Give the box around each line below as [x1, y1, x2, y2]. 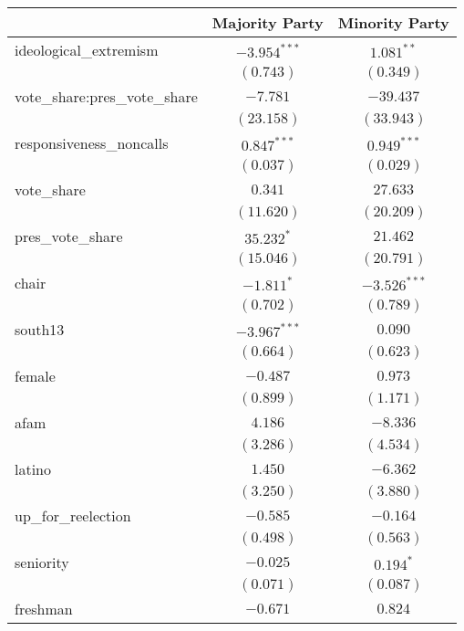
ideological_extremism [15, 39, 159, 60]
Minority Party [337, 12, 449, 33]
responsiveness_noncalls [15, 132, 169, 153]
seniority [15, 552, 69, 573]
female [15, 365, 56, 386]
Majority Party [211, 12, 324, 33]
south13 [15, 319, 65, 340]
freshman [15, 598, 73, 619]
